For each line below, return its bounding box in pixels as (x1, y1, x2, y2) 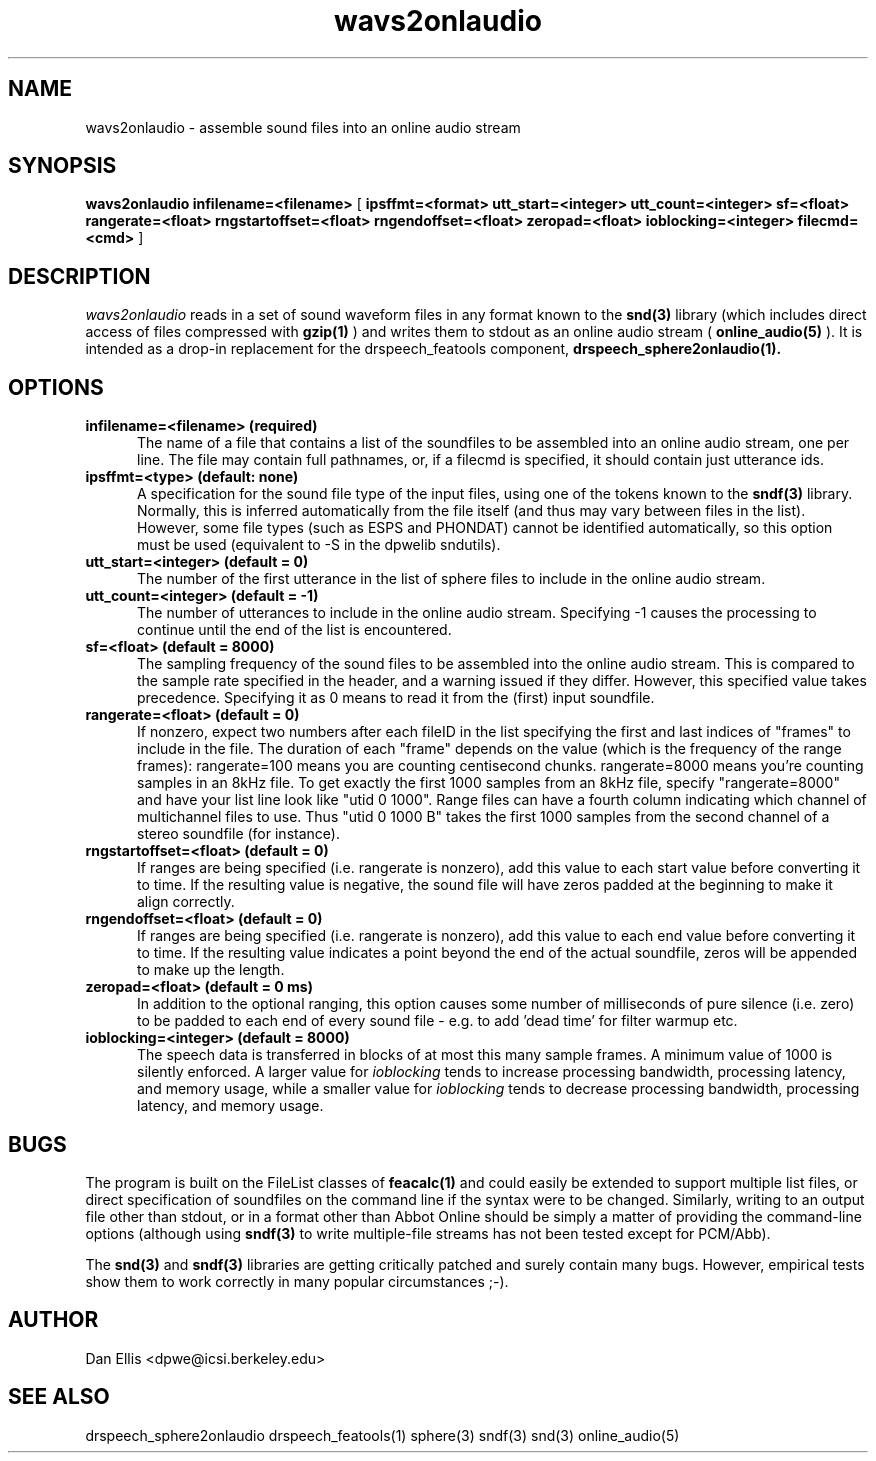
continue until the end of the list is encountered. (137, 621, 452, 639)
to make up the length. (137, 961, 285, 979)
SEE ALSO (8, 1384, 110, 1410)
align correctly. (137, 893, 235, 911)
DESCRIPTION (8, 263, 151, 289)
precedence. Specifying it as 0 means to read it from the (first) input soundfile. (137, 689, 655, 707)
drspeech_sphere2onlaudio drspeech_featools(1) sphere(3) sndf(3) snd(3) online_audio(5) (85, 1426, 680, 1444)
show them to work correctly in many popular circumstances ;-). (85, 1272, 509, 1290)
